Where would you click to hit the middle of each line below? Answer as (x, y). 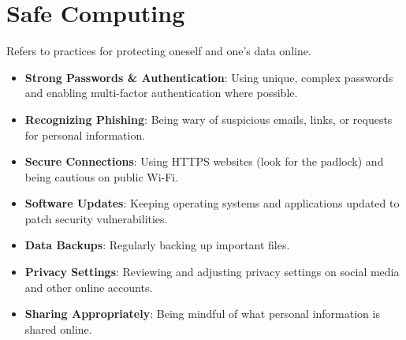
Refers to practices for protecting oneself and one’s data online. (159, 51)
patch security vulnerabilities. (96, 218)
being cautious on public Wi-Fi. (102, 176)
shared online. (58, 329)
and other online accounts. (89, 287)
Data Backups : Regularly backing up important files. (157, 245)
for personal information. (85, 135)
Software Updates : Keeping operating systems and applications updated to (212, 203)
